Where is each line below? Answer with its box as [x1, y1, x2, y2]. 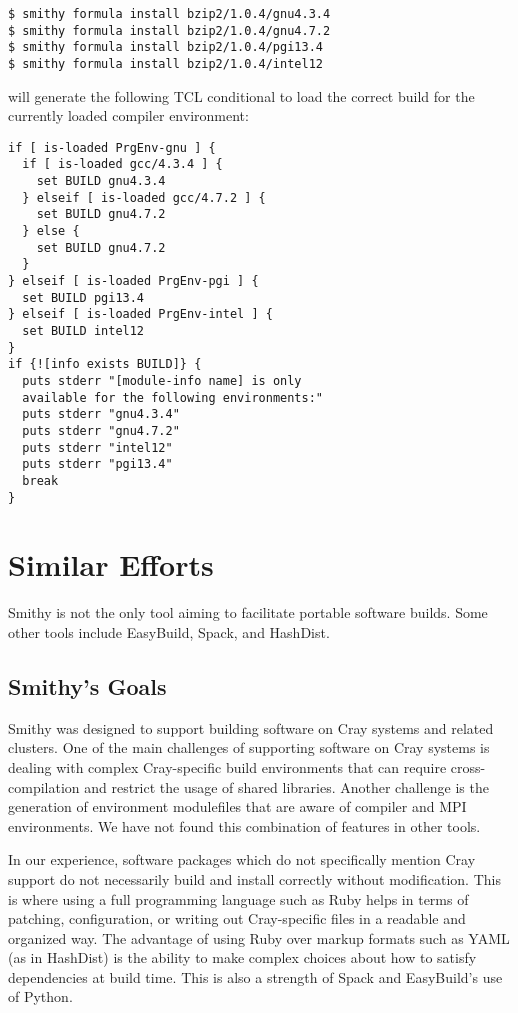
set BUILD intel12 [22, 324, 145, 339]
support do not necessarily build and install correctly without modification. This [8, 868, 501, 889]
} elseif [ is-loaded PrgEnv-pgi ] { [8, 274, 259, 289]
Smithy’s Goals [8, 670, 167, 701]
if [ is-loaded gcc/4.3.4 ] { [22, 157, 223, 172]
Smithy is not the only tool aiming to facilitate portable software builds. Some [8, 602, 488, 623]
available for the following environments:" [22, 390, 323, 405]
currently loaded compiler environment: [8, 105, 249, 126]
